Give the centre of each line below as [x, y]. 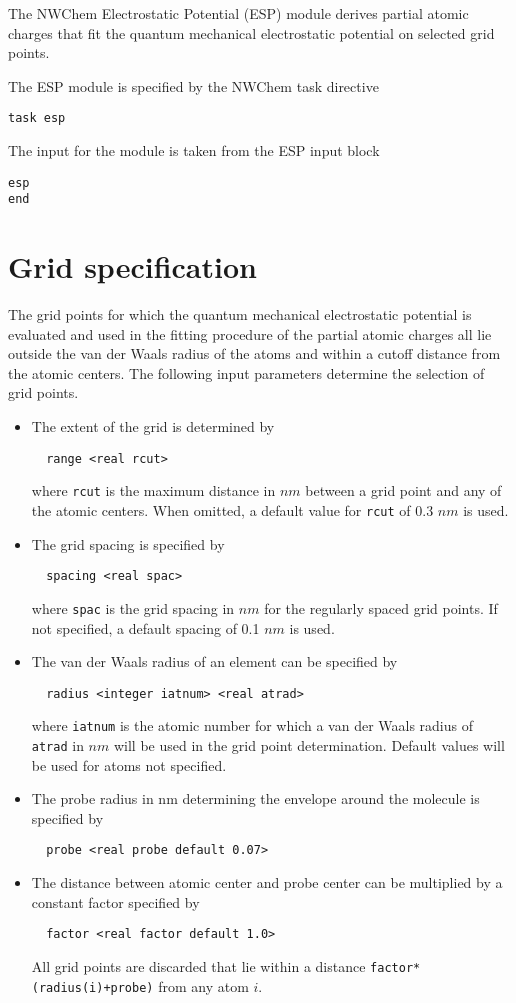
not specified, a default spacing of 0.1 [145, 627]
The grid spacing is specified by [128, 543]
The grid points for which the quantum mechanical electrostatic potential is [240, 314]
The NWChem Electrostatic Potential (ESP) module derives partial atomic [238, 13]
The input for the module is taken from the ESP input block [194, 150]
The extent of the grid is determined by [153, 426]
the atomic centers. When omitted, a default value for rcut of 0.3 [232, 509]
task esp [37, 118]
